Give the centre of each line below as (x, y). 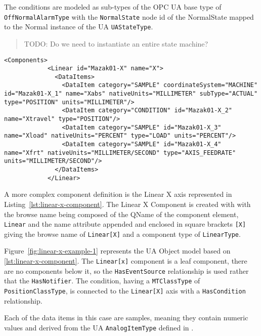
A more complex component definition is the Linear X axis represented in (118, 194)
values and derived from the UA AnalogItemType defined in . (99, 327)
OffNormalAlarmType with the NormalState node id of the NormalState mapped (129, 16)
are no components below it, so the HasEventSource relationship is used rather (126, 270)
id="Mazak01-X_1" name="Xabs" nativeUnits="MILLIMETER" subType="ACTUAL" (131, 94)
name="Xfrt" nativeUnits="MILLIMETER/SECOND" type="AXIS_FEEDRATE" (120, 153)
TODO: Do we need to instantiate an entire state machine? (116, 43)
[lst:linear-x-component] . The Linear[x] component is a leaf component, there (126, 261)
